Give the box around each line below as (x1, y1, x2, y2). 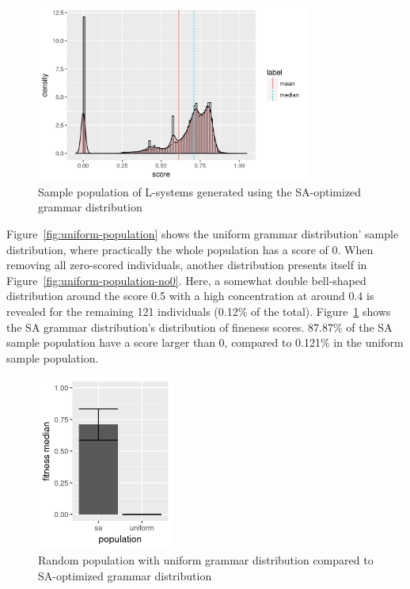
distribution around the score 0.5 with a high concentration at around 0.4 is (6, 287, 374, 304)
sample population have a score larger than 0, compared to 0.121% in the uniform (6, 334, 404, 351)
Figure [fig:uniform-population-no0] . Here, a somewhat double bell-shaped (6, 272, 366, 288)
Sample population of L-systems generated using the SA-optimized (38, 183, 362, 199)
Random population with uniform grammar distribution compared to (38, 551, 374, 568)
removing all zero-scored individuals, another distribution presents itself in (6, 256, 367, 273)
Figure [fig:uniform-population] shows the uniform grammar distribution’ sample (6, 226, 399, 242)
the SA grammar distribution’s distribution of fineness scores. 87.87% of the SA (6, 318, 393, 335)
